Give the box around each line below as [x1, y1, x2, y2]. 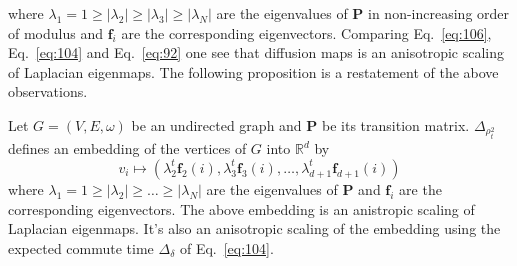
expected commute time [8, 237, 154, 258]
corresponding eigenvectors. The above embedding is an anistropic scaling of [8, 198, 475, 219]
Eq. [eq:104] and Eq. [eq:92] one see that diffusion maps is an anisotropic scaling [8, 42, 505, 63]
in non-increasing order [368, 3, 510, 23]
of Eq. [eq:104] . [179, 237, 274, 258]
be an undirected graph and [131, 114, 302, 135]
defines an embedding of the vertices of [8, 138, 247, 159]
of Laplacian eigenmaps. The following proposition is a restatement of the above [8, 61, 499, 82]
